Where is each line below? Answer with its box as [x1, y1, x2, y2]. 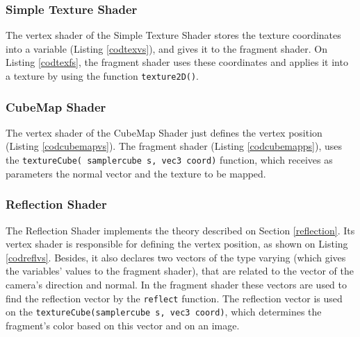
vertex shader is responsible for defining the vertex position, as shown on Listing [6, 236, 348, 251]
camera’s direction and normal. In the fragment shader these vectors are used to [6, 277, 347, 291]
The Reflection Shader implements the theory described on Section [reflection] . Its [6, 223, 355, 237]
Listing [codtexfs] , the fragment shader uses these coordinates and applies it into [6, 55, 348, 69]
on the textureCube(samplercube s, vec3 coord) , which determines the [6, 304, 322, 319]
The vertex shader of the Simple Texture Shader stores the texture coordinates [6, 28, 341, 42]
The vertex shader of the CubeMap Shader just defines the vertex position [6, 125, 322, 139]
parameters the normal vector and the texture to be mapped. [6, 166, 266, 180]
